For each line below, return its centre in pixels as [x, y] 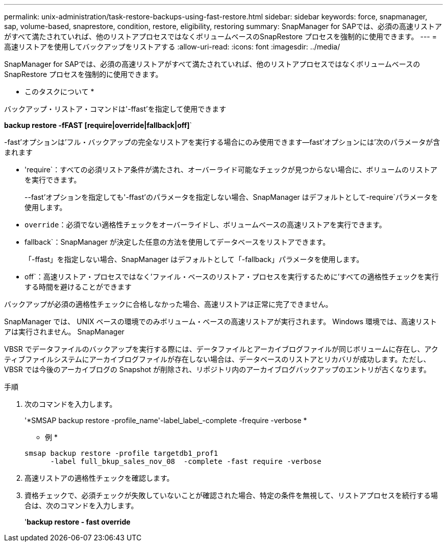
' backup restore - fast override [78, 522]
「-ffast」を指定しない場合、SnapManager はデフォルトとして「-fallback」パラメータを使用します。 [194, 259]
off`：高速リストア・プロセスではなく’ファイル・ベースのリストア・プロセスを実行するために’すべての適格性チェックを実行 [232, 277]
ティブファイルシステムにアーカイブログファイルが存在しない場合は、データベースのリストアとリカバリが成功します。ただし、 [217, 359]
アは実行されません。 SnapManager [64, 332]
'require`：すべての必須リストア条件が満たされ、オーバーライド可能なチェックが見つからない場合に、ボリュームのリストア [231, 170]
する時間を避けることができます [78, 287]
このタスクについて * [59, 92]
